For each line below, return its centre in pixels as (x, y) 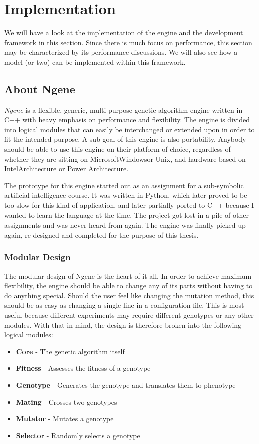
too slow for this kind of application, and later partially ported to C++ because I (129, 205)
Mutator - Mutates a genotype (65, 419)
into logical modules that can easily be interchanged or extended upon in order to (129, 129)
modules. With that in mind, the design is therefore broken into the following (123, 324)
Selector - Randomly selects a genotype (78, 435)
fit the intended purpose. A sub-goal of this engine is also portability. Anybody (125, 139)
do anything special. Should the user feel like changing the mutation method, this (129, 295)
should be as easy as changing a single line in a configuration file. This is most (124, 305)
